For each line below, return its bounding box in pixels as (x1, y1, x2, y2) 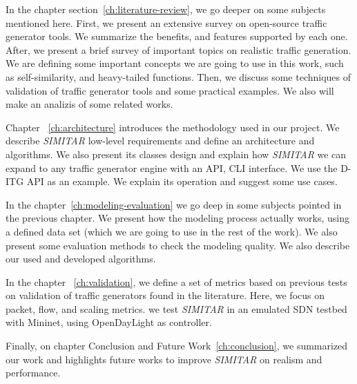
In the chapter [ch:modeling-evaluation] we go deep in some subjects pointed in (6, 197, 342, 211)
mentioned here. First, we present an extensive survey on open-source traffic (6, 15, 327, 30)
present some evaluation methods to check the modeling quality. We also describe (6, 238, 350, 252)
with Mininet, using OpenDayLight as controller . (6, 315, 212, 329)
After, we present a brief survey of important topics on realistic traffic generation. (6, 42, 351, 57)
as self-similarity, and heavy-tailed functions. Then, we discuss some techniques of (6, 69, 351, 84)
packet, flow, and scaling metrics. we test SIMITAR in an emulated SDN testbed (6, 301, 347, 316)
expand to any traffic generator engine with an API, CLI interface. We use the (6, 160, 338, 175)
